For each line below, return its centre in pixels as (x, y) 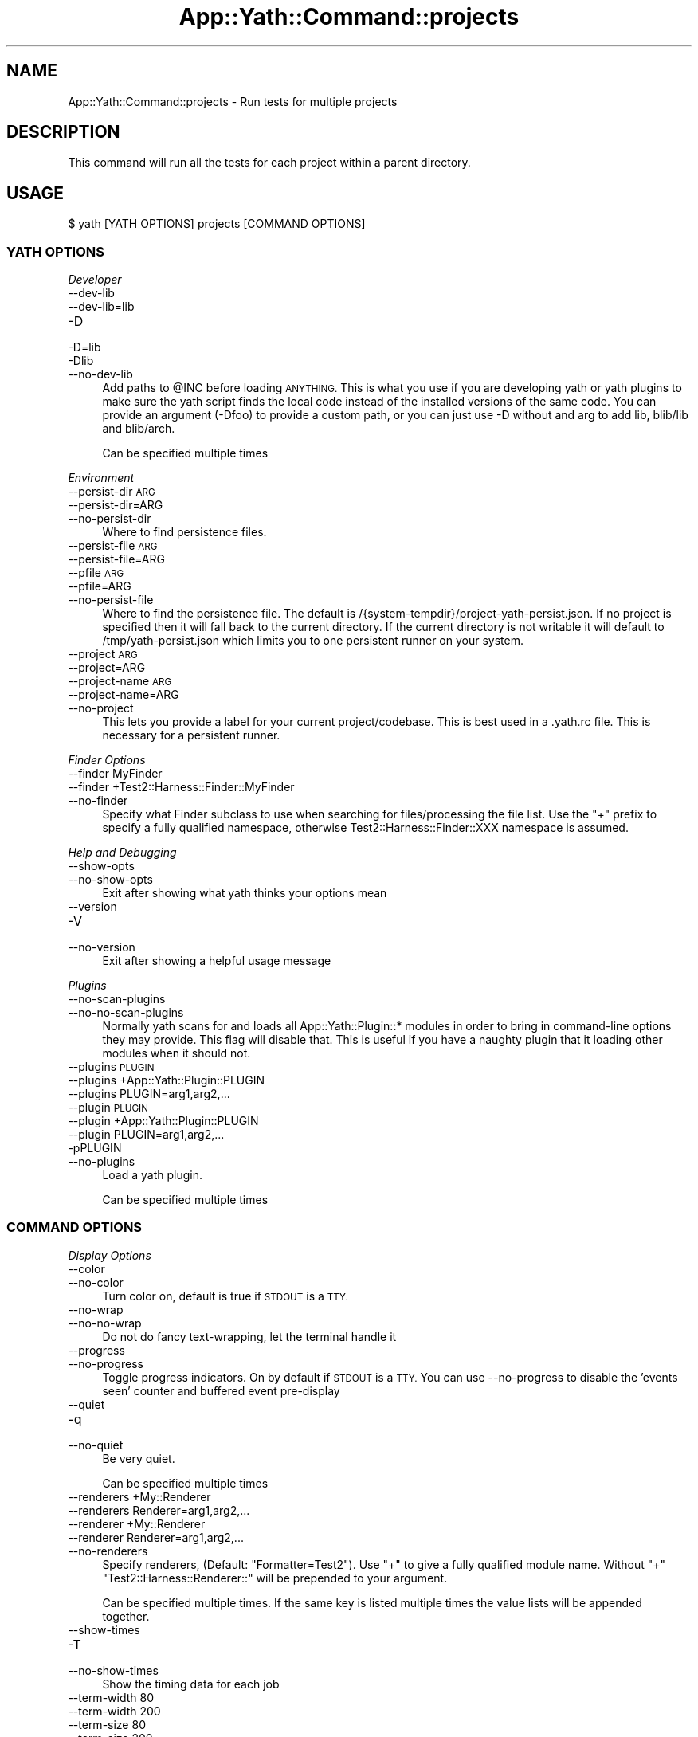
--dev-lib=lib (101, 307)
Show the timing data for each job (191, 1684)
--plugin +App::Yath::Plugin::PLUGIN (163, 1121)
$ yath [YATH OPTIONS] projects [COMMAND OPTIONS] (217, 224)
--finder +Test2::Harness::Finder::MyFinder (181, 787)
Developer (95, 280)
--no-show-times (113, 1670)
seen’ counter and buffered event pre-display (221, 1390)
